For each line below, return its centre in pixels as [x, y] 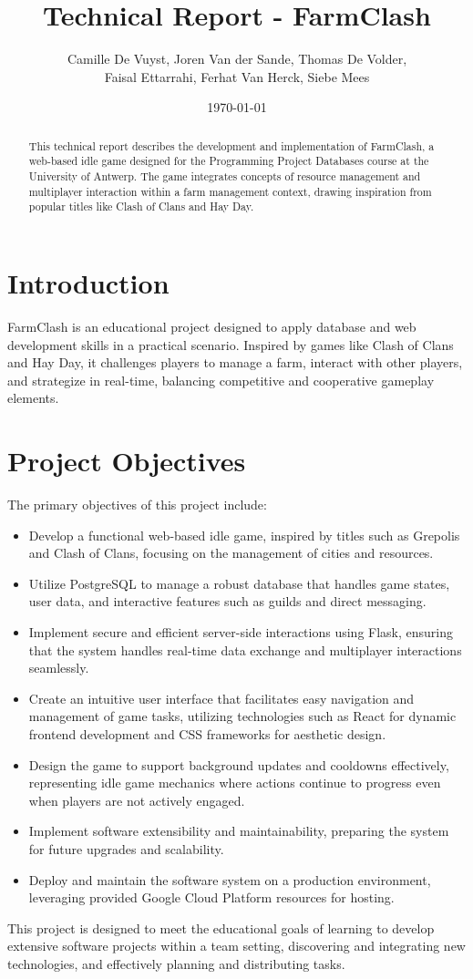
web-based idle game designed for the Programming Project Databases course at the [229, 161]
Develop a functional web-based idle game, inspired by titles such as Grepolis [244, 535]
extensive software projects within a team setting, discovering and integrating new [236, 946]
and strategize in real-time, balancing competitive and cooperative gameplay [221, 380]
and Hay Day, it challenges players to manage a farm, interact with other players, [235, 362]
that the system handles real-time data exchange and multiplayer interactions [245, 649]
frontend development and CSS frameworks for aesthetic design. [207, 733]
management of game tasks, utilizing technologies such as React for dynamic [242, 716]
